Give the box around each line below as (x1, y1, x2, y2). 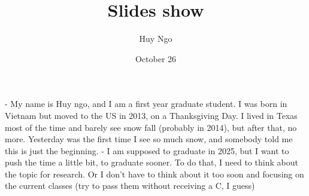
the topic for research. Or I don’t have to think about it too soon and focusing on (5, 167, 304, 180)
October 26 (135, 52, 177, 65)
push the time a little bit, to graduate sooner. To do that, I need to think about (5, 156, 298, 169)
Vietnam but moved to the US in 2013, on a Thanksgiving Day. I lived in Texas (5, 109, 298, 121)
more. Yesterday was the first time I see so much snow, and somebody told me (5, 133, 293, 145)
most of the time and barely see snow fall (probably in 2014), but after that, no (5, 121, 297, 133)
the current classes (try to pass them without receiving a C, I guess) (5, 179, 255, 192)
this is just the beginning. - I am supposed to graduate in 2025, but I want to (5, 144, 289, 157)
